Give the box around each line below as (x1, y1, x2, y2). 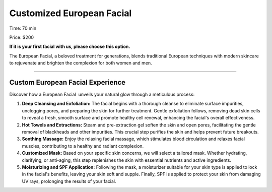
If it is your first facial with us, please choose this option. (9, 43, 130, 50)
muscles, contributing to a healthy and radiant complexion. (22, 143, 144, 149)
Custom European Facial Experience (9, 78, 126, 87)
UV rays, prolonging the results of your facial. (22, 178, 116, 184)
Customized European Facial (9, 8, 132, 19)
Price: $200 (9, 34, 34, 40)
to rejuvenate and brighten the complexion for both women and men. (9, 60, 152, 66)
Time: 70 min (9, 25, 37, 31)
